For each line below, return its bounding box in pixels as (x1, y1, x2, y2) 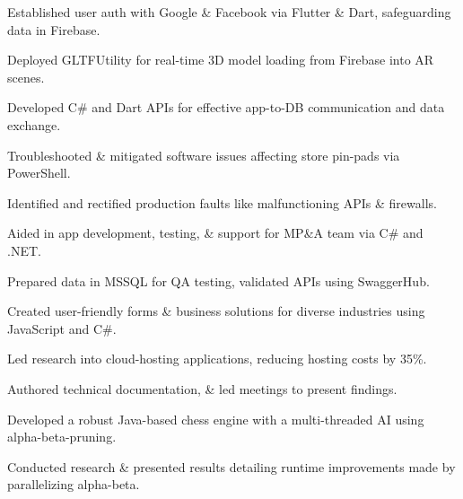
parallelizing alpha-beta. (7, 475, 140, 494)
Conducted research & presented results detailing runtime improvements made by (7, 457, 456, 476)
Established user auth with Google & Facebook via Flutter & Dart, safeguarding (7, 3, 451, 21)
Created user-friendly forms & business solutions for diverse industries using (7, 302, 425, 320)
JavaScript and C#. (7, 319, 117, 337)
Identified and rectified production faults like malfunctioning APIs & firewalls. (7, 193, 437, 212)
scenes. (7, 67, 45, 86)
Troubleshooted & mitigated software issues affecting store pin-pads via (7, 145, 400, 164)
